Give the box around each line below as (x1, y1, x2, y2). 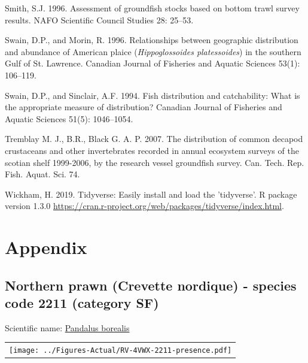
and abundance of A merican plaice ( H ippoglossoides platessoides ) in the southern (5, 45, 301, 58)
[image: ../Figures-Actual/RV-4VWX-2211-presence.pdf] (9, 346, 232, 355)
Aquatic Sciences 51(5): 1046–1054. (5, 112, 133, 125)
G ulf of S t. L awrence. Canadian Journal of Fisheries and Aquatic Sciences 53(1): (5, 57, 300, 69)
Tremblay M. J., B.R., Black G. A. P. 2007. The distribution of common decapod (5, 132, 303, 145)
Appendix (5, 235, 87, 259)
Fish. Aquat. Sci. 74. (5, 168, 80, 180)
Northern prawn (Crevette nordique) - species (5, 276, 297, 294)
